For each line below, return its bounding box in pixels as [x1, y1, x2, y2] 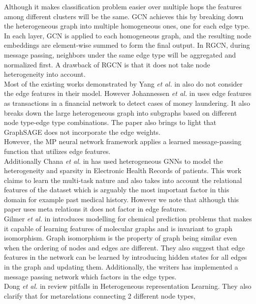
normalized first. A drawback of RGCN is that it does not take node [4, 59, 210, 69]
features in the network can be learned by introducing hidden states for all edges [4, 252, 247, 262]
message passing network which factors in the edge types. [4, 271, 177, 281]
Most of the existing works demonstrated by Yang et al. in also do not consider [4, 78, 243, 89]
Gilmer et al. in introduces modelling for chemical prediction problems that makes [4, 213, 252, 224]
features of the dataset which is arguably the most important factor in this [4, 184, 229, 195]
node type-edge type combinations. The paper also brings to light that [4, 117, 217, 127]
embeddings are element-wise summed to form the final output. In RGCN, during [4, 40, 250, 50]
